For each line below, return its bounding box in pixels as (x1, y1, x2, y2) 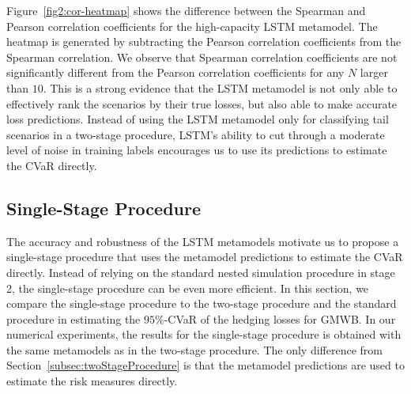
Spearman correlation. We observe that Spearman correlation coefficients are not (6, 48, 398, 65)
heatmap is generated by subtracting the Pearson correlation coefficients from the (6, 33, 402, 50)
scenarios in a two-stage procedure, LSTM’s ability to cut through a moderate (6, 126, 385, 142)
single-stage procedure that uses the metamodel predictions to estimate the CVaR (6, 248, 403, 265)
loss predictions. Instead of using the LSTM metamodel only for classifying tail (6, 111, 389, 127)
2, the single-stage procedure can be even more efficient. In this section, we (6, 279, 369, 296)
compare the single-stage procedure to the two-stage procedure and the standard (6, 295, 397, 312)
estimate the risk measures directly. (6, 373, 178, 389)
